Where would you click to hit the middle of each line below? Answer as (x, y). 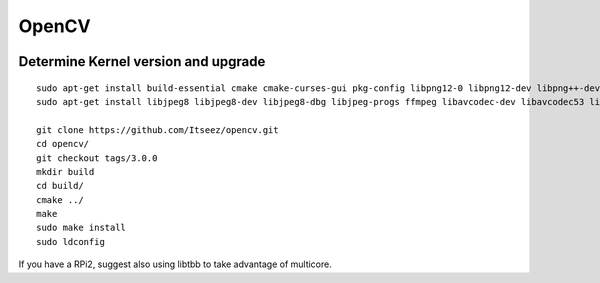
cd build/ (60, 186)
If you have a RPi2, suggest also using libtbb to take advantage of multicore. (175, 264)
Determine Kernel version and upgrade (142, 61)
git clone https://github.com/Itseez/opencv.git (157, 129)
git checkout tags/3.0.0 (97, 158)
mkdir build (65, 171)
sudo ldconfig (70, 241)
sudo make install (81, 228)
